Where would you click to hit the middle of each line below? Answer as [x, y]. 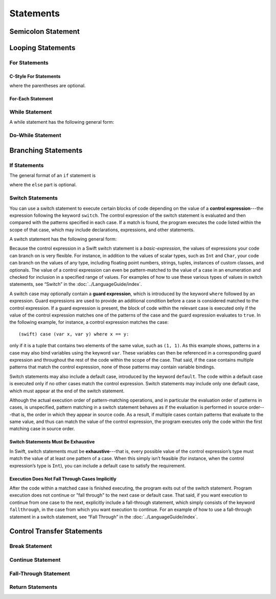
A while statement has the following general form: [62, 122]
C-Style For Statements [35, 76]
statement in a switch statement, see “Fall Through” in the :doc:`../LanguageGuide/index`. [103, 517]
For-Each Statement [31, 99]
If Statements [27, 165]
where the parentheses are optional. [48, 86]
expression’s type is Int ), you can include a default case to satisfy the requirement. [98, 465]
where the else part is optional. [43, 185]
